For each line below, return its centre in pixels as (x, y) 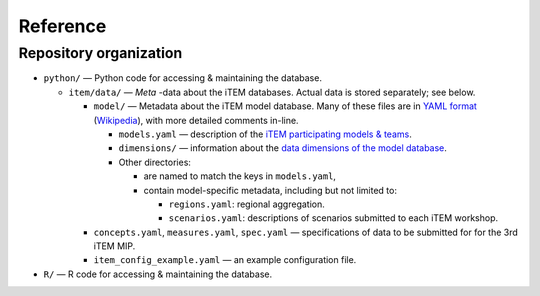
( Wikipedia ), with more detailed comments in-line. (196, 120)
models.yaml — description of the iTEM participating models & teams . (265, 134)
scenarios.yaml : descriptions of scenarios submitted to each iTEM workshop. (333, 218)
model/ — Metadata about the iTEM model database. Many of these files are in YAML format (285, 106)
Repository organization (100, 53)
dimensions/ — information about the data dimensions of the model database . (282, 148)
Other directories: (155, 162)
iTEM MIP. (114, 246)
